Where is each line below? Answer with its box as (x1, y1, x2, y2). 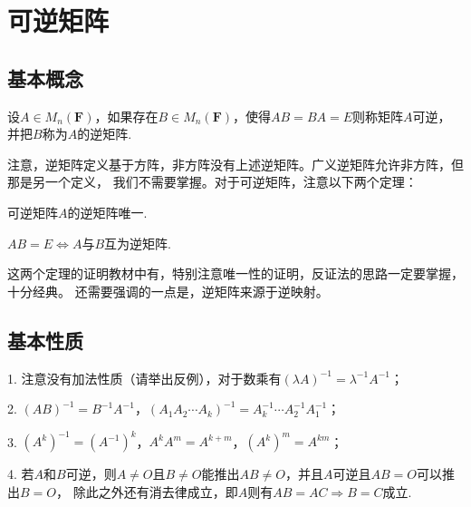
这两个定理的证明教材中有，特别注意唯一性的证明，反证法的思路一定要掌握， (7, 264, 464, 283)
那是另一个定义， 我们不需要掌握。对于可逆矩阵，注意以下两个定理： (7, 172, 418, 191)
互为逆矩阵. (104, 233, 171, 252)
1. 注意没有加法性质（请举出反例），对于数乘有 (7, 368, 282, 387)
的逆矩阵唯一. (67, 202, 148, 221)
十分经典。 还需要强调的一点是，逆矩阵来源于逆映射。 (7, 281, 329, 300)
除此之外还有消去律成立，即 (72, 482, 238, 501)
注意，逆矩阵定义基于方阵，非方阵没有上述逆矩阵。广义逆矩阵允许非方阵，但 (7, 154, 464, 173)
